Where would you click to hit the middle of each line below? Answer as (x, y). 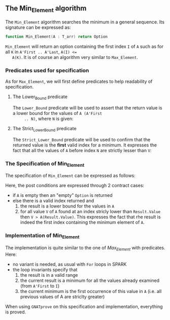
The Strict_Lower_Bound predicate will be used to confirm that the (81, 139)
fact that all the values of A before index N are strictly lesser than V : (82, 150)
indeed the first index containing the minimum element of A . (82, 222)
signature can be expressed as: (38, 27)
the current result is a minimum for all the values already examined (90, 280)
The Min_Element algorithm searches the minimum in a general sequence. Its (85, 22)
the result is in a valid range (49, 275)
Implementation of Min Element (42, 236)
